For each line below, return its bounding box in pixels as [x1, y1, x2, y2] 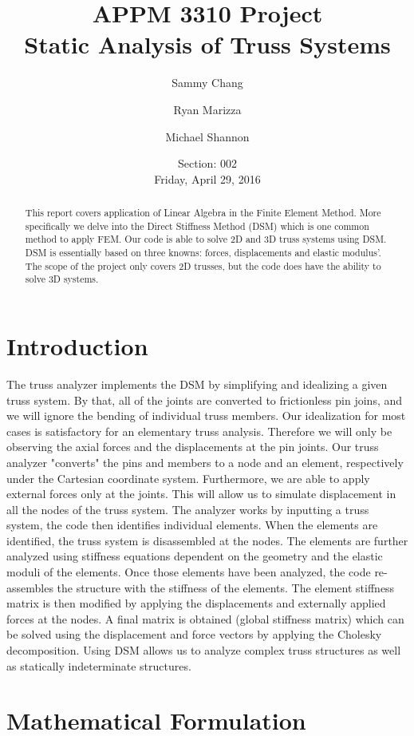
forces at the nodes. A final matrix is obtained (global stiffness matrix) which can [6, 610, 404, 627]
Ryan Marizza [173, 101, 242, 117]
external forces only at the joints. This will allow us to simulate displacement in [6, 485, 396, 502]
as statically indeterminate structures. [6, 657, 191, 674]
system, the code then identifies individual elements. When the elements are [6, 516, 378, 533]
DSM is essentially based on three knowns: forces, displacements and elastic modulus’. [25, 246, 381, 259]
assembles [6, 579, 53, 596]
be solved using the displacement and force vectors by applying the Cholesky [6, 626, 382, 643]
